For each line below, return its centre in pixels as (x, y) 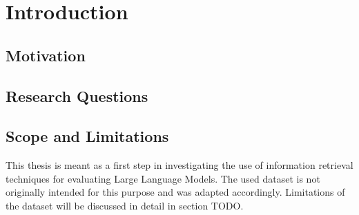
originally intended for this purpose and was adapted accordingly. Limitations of (175, 192)
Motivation (46, 55)
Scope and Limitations (87, 136)
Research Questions (77, 95)
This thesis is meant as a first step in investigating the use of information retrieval (179, 165)
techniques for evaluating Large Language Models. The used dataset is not (163, 178)
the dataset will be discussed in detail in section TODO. (125, 205)
